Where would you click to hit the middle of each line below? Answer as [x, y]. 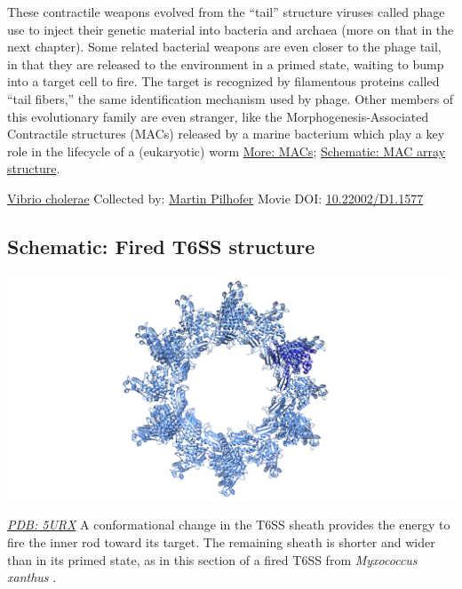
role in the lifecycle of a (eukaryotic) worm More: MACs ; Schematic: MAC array [227, 151]
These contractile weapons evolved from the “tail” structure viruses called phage [226, 12]
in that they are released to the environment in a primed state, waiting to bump [226, 64]
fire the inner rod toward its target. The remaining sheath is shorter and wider [221, 541]
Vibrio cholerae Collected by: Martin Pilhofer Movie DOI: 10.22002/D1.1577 [215, 198]
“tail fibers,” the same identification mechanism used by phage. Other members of [231, 98]
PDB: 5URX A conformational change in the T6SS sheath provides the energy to [229, 525]
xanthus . [32, 577]
